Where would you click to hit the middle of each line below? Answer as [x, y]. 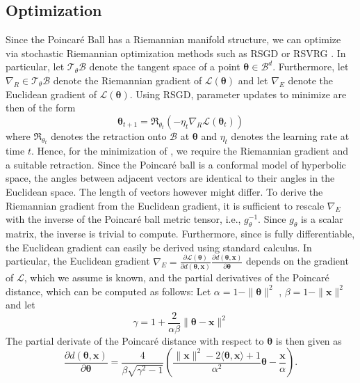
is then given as [309, 340]
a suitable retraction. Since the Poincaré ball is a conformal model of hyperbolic [176, 164]
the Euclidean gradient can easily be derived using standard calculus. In [159, 247]
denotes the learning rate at [290, 135]
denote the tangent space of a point [165, 67]
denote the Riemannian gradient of [128, 80]
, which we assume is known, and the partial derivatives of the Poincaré [177, 277]
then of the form [41, 108]
